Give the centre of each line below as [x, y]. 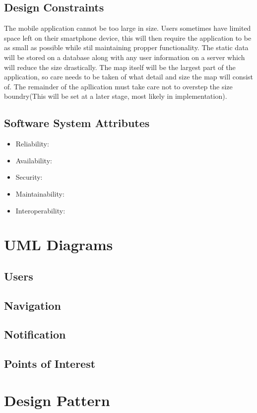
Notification [35, 334]
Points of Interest [50, 364]
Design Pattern [57, 400]
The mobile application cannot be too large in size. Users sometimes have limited [128, 28]
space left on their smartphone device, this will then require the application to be [128, 37]
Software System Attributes [77, 123]
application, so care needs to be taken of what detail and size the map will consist [129, 77]
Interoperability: [40, 210]
